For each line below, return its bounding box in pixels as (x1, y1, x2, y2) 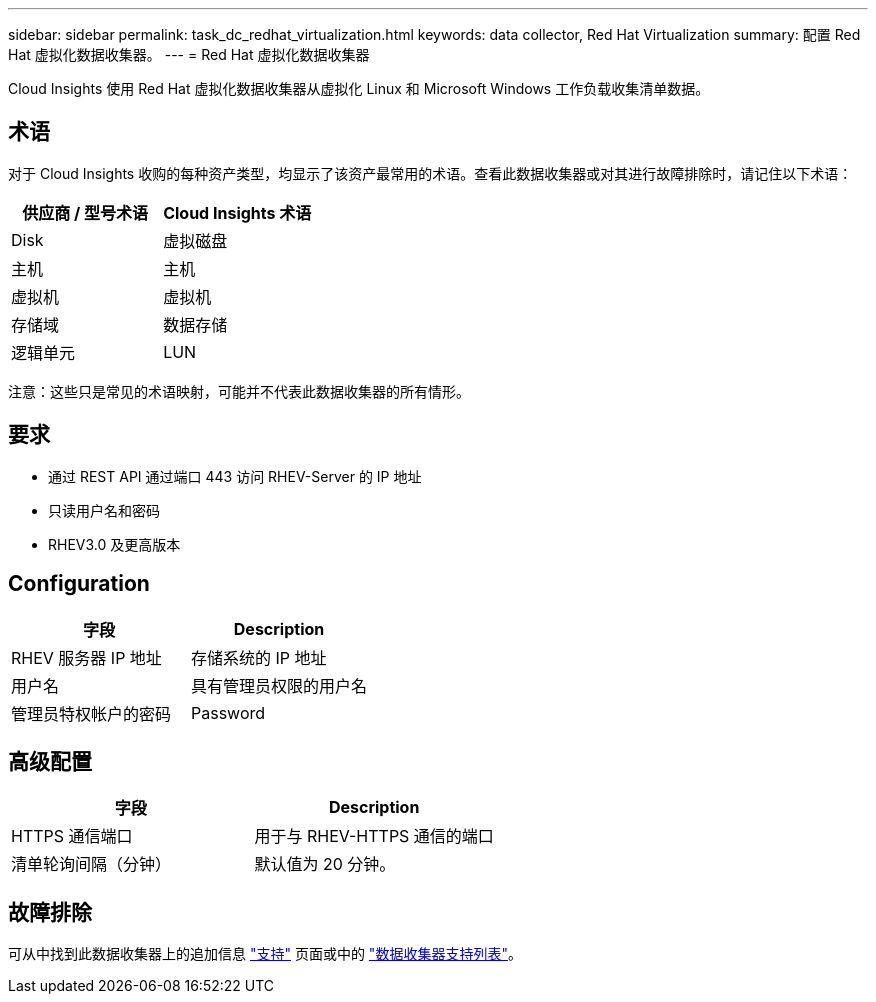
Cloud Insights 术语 (163, 202, 312, 223)
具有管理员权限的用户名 (191, 675, 368, 696)
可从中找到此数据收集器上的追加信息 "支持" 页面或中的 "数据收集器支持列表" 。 (8, 945, 522, 963)
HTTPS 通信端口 (11, 826, 133, 847)
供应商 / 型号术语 (22, 202, 148, 223)
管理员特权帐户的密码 (11, 703, 172, 724)
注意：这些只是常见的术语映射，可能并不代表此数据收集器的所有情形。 (8, 382, 470, 400)
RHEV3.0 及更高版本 (48, 535, 181, 553)
